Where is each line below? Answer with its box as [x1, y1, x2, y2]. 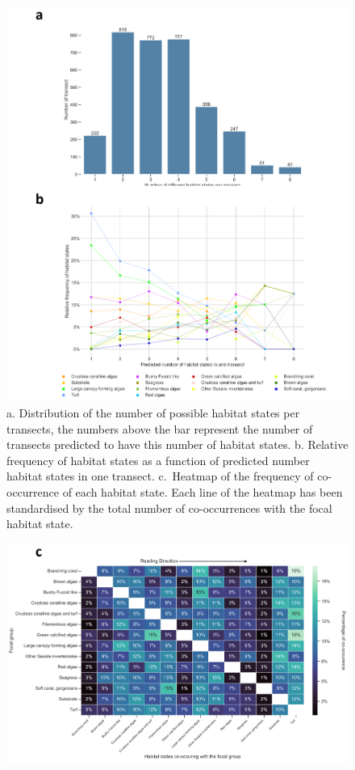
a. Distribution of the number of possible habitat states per [6, 404, 300, 421]
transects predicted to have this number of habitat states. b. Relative [6, 436, 349, 453]
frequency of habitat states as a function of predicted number [6, 451, 310, 468]
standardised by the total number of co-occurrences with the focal [6, 499, 332, 516]
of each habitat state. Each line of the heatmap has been [62, 483, 343, 500]
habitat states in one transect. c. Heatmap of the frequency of [6, 467, 314, 484]
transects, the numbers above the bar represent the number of [6, 420, 313, 437]
